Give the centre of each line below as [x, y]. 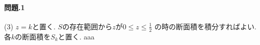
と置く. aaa [76, 36]
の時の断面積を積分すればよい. [205, 26]
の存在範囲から [87, 26]
